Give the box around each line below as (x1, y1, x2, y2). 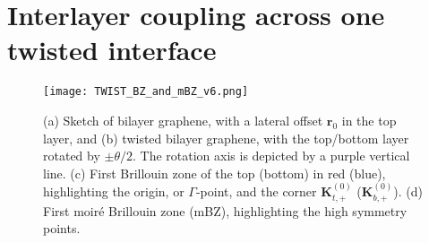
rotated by (43, 146, 100, 165)
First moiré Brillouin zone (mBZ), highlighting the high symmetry (43, 201, 408, 220)
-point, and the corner (195, 182, 317, 201)
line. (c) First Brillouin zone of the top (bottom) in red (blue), (43, 163, 386, 182)
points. (43, 219, 81, 238)
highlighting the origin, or (43, 182, 184, 201)
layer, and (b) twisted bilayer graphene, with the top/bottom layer (43, 128, 409, 147)
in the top (341, 110, 397, 129)
